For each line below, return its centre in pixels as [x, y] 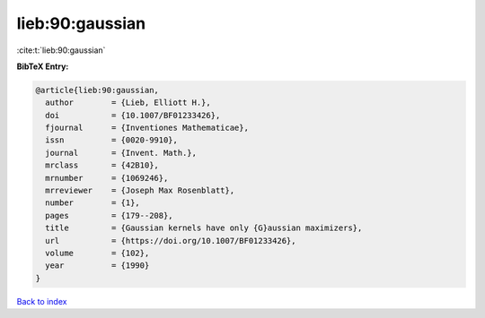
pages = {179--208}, [110, 215]
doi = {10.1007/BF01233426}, [133, 115]
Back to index [42, 301]
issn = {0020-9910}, [112, 140]
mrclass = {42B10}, [102, 165]
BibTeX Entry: [43, 66]
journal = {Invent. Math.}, [121, 153]
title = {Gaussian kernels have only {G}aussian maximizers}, [204, 228]
